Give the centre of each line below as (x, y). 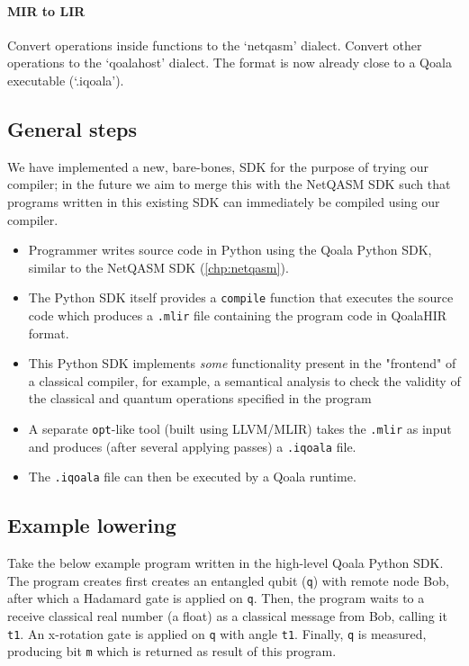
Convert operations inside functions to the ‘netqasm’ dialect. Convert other (215, 45)
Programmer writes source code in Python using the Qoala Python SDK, (230, 250)
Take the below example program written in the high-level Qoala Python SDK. (225, 563)
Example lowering (92, 525)
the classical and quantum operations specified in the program (200, 398)
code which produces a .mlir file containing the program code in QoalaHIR (238, 315)
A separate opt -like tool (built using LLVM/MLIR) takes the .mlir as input (240, 429)
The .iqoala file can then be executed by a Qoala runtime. (192, 477)
